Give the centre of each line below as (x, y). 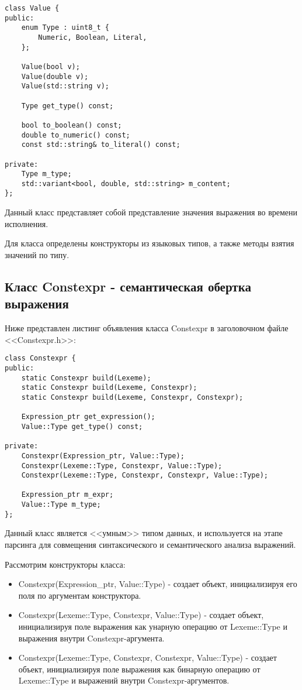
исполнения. (27, 223)
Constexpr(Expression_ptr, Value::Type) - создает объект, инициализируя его (158, 584)
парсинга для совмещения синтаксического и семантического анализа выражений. (150, 545)
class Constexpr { (40, 358)
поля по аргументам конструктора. (80, 595)
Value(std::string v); (65, 86)
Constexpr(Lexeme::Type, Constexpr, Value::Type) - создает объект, (141, 615)
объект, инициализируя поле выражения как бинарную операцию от (139, 669)
